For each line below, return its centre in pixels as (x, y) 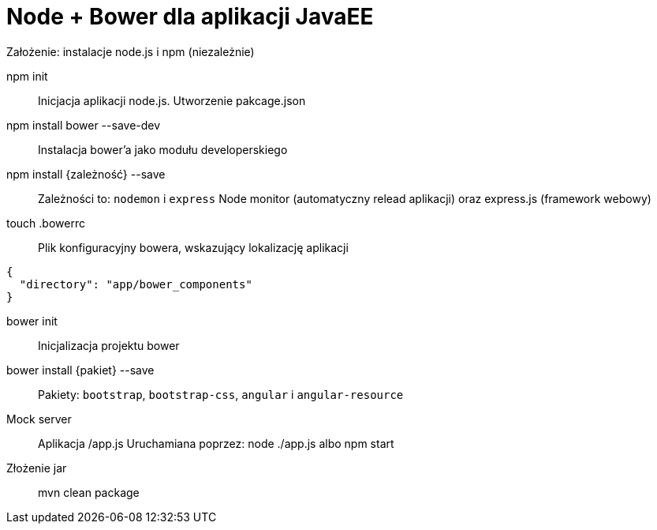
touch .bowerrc (46, 223)
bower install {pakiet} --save (80, 370)
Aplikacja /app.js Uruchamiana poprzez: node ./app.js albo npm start (216, 443)
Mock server (39, 419)
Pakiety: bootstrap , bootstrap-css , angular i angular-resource (221, 394)
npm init (27, 76)
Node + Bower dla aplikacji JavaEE (190, 17)
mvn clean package (89, 492)
